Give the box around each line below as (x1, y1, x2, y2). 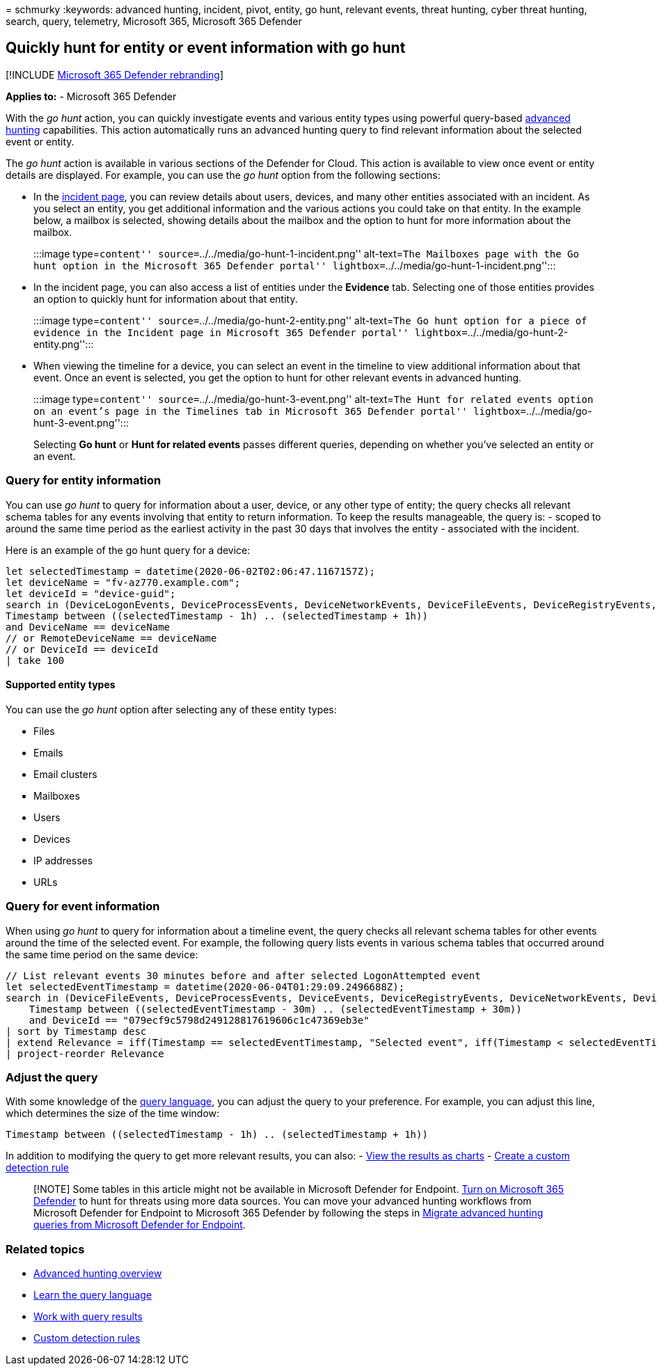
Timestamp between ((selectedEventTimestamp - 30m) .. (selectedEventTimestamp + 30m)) (29, 1003, 522, 1015)
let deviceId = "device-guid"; (6, 587, 176, 599)
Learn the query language (33, 1289, 152, 1301)
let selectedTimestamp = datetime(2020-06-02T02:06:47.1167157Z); (6, 565, 376, 577)
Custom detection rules (33, 1332, 141, 1345)
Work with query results (33, 1310, 143, 1323)
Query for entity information (6, 473, 161, 488)
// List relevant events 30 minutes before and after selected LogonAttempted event (6, 969, 481, 981)
